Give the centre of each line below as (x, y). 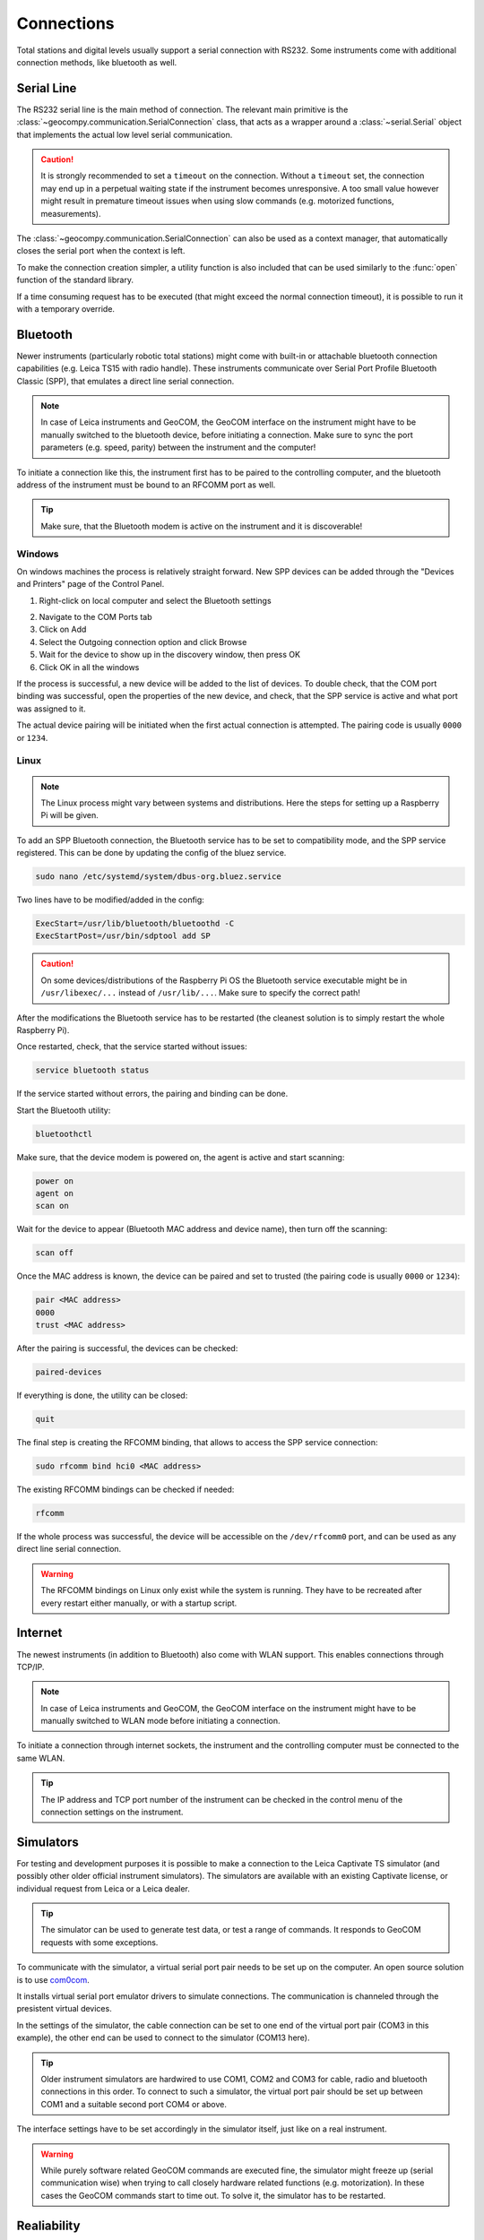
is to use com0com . (53, 1979)
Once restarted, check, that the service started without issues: (132, 1047)
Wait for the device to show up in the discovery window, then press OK (169, 655)
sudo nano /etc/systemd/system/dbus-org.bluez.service (158, 877)
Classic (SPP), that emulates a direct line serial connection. (125, 381)
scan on (52, 1206)
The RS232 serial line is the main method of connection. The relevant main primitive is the (182, 109)
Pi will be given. (69, 815)
